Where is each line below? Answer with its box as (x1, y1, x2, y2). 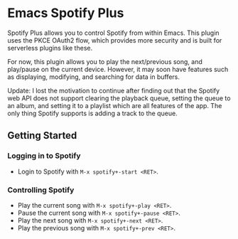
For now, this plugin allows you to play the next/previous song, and (7, 57, 202, 65)
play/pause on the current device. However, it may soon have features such (7, 65, 229, 73)
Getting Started (7, 129, 77, 142)
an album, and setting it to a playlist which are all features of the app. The (7, 101, 222, 110)
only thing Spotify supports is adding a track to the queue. (7, 109, 178, 117)
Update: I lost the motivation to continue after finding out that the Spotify (7, 86, 220, 95)
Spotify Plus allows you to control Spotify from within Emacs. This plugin (7, 28, 220, 37)
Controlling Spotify (7, 185, 75, 195)
